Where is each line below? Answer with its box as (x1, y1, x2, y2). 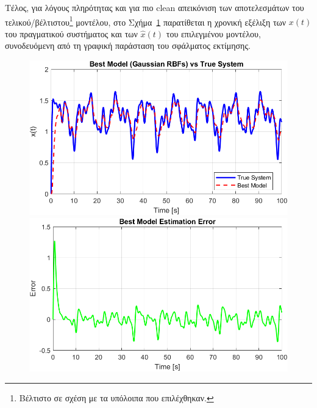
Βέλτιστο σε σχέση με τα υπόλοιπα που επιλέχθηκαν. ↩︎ (19, 391, 214, 404)
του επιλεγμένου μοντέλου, (166, 27, 261, 40)
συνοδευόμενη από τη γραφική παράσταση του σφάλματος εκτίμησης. (5, 39, 251, 52)
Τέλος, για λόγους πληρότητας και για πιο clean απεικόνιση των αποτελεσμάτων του (5, 1, 304, 13)
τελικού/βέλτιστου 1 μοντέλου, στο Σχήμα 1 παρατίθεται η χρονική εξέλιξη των (5, 13, 287, 28)
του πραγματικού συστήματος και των (5, 27, 138, 40)
